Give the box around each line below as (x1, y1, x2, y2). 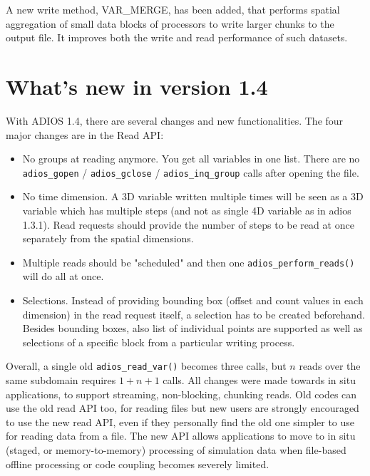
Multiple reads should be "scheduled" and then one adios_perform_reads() (22, 254, 355, 269)
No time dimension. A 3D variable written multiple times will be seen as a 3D (22, 189, 364, 204)
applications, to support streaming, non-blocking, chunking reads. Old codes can (6, 386, 357, 401)
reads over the (299, 358, 361, 373)
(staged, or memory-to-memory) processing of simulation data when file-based (6, 442, 346, 457)
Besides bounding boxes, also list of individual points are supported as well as (22, 321, 363, 336)
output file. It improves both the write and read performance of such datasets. (6, 30, 348, 45)
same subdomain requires (6, 373, 116, 387)
